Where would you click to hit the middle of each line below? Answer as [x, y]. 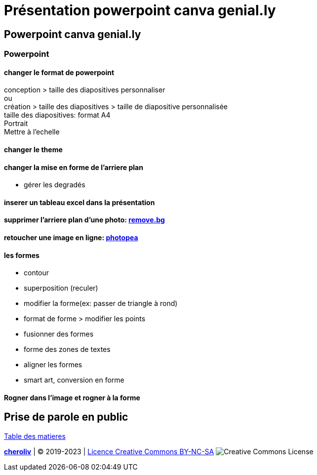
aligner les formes [53, 365]
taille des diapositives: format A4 [57, 115]
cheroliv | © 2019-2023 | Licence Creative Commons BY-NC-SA [109, 451]
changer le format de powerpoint [59, 72]
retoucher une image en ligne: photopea [71, 238]
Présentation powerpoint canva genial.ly [140, 10]
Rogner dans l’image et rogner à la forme [72, 397]
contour [37, 273]
